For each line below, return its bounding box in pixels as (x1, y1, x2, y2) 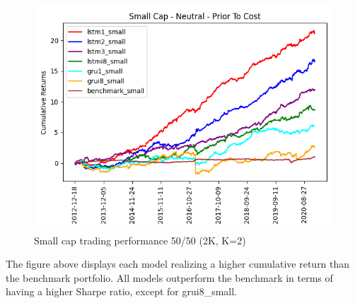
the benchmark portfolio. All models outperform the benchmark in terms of (6, 270, 333, 285)
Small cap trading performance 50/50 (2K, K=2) (34, 232, 246, 247)
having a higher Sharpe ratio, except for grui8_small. (6, 284, 237, 299)
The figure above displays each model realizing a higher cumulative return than (6, 256, 350, 271)
